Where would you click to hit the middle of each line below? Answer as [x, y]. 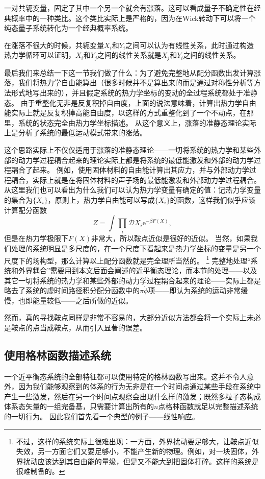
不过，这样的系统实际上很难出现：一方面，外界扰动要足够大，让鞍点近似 [137, 441]
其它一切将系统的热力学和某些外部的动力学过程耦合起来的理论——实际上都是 [132, 280]
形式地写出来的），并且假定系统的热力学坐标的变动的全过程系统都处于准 [130, 93]
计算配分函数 [25, 210]
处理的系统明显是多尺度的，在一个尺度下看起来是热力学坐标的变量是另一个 [136, 248]
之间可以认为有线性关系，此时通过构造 [190, 45]
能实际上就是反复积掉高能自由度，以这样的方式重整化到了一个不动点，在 [125, 113]
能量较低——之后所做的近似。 [82, 300]
